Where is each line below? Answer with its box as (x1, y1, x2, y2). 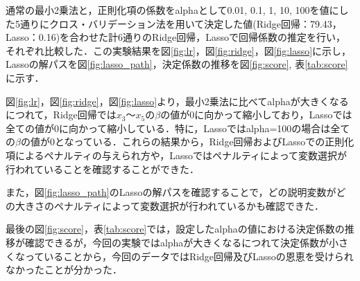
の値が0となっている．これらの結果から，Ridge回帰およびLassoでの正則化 (20, 134, 354, 149)
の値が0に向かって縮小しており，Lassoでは (160, 107, 352, 122)
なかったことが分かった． (6, 262, 122, 277)
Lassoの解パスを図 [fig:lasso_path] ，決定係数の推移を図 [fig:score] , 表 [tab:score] (6, 57, 348, 71)
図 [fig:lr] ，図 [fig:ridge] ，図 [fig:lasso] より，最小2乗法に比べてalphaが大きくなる (6, 93, 349, 108)
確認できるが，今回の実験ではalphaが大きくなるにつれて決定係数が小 (24, 235, 338, 249)
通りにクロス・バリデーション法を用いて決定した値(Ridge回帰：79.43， (19, 16, 342, 30)
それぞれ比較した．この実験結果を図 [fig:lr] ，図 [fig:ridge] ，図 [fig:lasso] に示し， (6, 43, 352, 57)
